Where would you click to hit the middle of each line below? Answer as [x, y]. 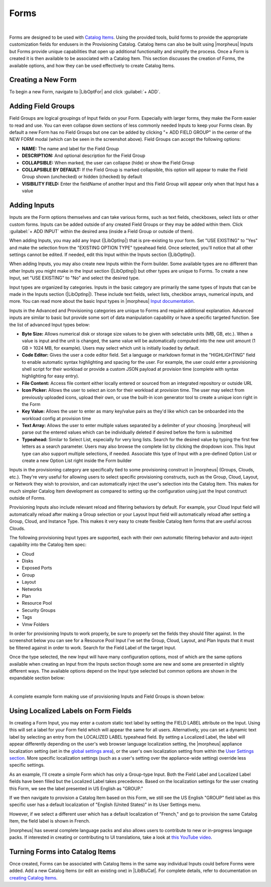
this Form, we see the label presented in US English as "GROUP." [76, 788]
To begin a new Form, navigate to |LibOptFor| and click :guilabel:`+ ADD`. [85, 92]
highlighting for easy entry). [51, 376]
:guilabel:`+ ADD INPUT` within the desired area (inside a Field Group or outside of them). [102, 231]
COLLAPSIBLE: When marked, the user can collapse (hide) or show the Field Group [108, 163]
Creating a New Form [43, 80]
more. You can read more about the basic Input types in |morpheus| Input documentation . [102, 301]
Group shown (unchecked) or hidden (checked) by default [82, 177]
